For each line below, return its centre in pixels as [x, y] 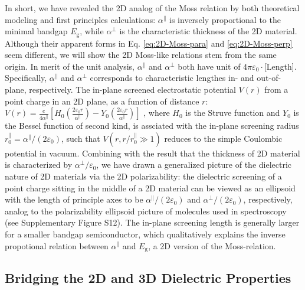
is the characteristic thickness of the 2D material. [208, 31]
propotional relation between [57, 245]
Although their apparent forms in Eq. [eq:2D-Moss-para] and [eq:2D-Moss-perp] [149, 43]
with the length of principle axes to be [74, 199]
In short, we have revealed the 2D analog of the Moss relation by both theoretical [152, 8]
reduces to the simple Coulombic [223, 138]
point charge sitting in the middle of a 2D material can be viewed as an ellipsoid [150, 188]
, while [92, 31]
